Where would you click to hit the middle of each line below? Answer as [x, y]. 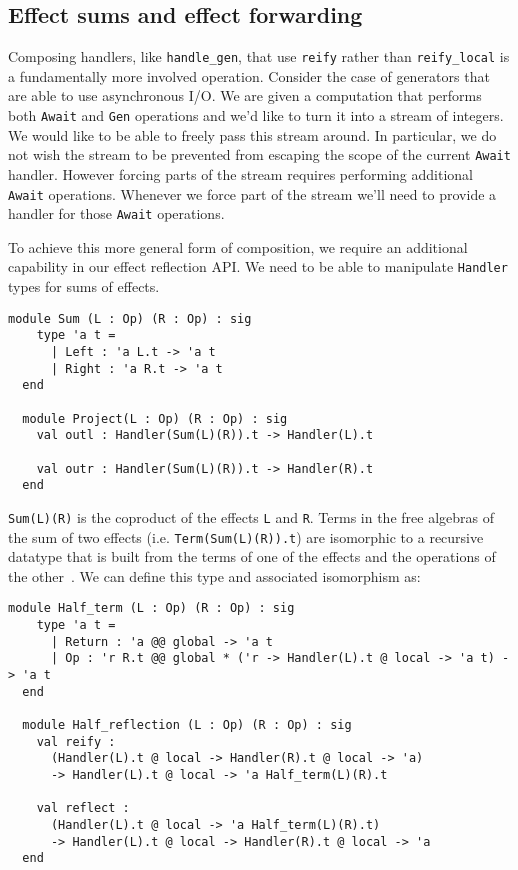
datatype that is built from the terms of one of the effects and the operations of [252, 556]
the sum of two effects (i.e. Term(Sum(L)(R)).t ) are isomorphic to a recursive [246, 536]
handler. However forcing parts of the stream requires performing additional [240, 173]
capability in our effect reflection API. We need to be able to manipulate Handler [258, 266]
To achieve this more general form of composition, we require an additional [238, 246]
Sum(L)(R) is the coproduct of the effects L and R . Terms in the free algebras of [251, 516]
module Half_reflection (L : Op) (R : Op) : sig [187, 725]
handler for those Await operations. [116, 213]
